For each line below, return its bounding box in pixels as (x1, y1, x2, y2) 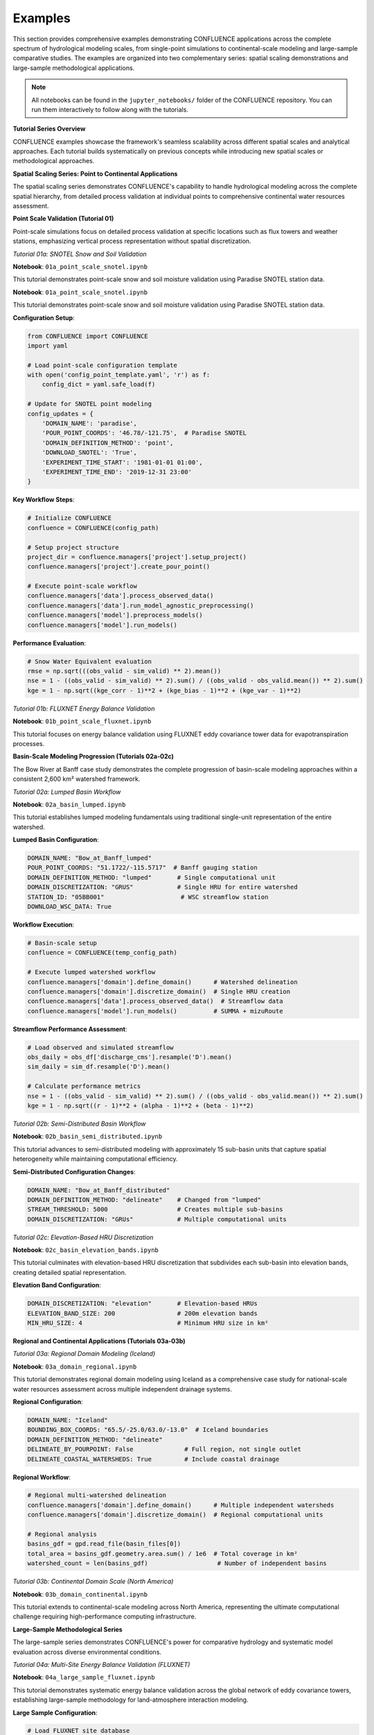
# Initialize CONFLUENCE (27, 514, 112, 522)
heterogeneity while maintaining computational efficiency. (12, 1155, 178, 1163)
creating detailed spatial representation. (12, 1268, 127, 1276)
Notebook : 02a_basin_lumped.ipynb (12, 800, 126, 809)
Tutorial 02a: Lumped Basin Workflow (12, 788, 121, 796)
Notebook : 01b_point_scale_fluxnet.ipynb (12, 717, 152, 725)
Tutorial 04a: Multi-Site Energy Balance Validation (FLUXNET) (12, 1660, 190, 1668)
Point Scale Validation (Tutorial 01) (12, 214, 114, 223)
